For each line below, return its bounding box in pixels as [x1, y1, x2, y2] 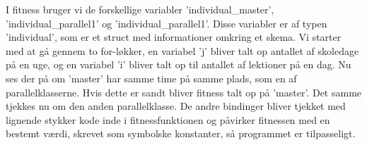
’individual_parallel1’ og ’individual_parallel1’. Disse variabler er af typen [6, 15, 327, 30]
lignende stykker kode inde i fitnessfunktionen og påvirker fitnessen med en [6, 112, 330, 127]
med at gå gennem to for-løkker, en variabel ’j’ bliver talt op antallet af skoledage [6, 43, 359, 58]
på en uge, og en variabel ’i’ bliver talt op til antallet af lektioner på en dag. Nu [6, 57, 351, 72]
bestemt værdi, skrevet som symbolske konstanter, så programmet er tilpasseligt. [6, 126, 356, 141]
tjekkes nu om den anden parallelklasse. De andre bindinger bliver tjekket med [6, 99, 346, 113]
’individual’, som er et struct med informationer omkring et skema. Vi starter [6, 30, 342, 44]
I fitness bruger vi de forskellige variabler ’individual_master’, [6, 2, 274, 16]
